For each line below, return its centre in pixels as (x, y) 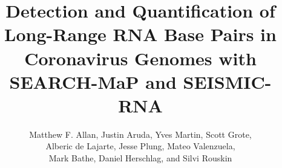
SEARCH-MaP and (93, 81)
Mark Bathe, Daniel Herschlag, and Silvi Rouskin (140, 158)
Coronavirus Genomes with (140, 58)
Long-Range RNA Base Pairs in (140, 34)
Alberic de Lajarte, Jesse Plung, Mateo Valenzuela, (140, 146)
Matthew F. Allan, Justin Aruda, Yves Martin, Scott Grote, (140, 134)
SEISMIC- (227, 81)
